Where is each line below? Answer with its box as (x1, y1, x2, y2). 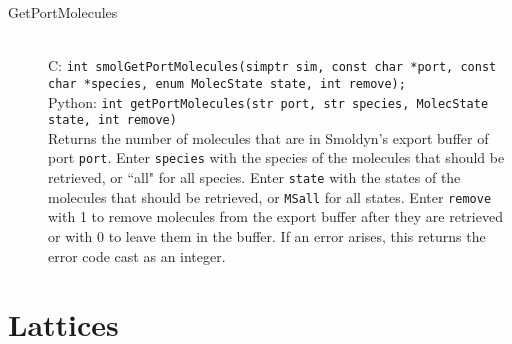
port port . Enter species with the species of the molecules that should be (48, 147, 505, 168)
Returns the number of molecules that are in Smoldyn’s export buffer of (48, 127, 489, 148)
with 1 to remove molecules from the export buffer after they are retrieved (48, 206, 503, 227)
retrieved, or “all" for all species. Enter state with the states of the (48, 167, 461, 188)
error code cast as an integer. (48, 245, 226, 266)
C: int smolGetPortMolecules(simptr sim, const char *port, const (48, 55, 497, 76)
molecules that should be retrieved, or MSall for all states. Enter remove (48, 186, 492, 207)
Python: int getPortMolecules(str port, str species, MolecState (48, 91, 489, 112)
